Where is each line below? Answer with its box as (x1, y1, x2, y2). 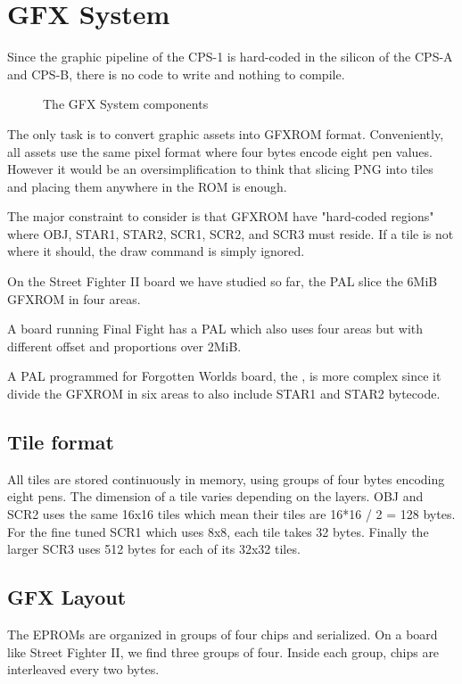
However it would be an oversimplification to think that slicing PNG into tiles (7, 160, 433, 178)
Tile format (7, 428, 114, 456)
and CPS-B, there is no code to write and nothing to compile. (7, 64, 345, 83)
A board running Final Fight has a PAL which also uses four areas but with (7, 319, 424, 338)
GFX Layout (7, 583, 127, 611)
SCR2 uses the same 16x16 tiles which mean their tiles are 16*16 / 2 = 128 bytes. (7, 505, 456, 523)
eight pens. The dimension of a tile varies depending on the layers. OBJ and (7, 487, 424, 506)
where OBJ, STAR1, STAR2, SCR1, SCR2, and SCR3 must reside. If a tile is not (7, 224, 454, 243)
